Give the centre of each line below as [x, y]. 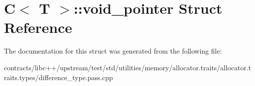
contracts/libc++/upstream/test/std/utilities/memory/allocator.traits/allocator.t [128, 67]
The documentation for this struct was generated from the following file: [113, 51]
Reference [38, 27]
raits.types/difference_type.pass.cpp [59, 77]
